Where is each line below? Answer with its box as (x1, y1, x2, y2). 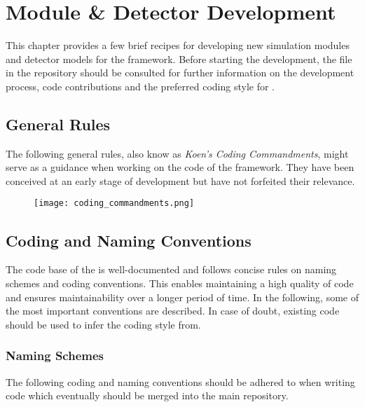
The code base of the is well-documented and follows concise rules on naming (6, 262, 337, 277)
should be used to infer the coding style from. (6, 317, 201, 331)
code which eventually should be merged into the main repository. (6, 388, 289, 403)
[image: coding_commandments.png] (34, 198, 195, 209)
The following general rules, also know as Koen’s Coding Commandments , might (6, 146, 349, 160)
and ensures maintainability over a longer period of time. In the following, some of (6, 289, 359, 304)
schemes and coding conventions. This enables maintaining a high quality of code (6, 275, 354, 290)
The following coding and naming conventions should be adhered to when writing (6, 374, 355, 389)
